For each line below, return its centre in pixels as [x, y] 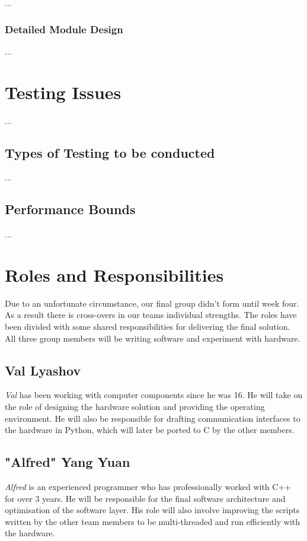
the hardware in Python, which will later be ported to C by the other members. [150, 430]
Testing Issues [63, 92]
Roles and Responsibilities [114, 274]
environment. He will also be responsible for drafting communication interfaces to [153, 418]
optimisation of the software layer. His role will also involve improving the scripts [152, 510]
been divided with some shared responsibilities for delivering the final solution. [148, 327]
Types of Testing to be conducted [110, 152]
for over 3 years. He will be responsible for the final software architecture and [145, 498]
